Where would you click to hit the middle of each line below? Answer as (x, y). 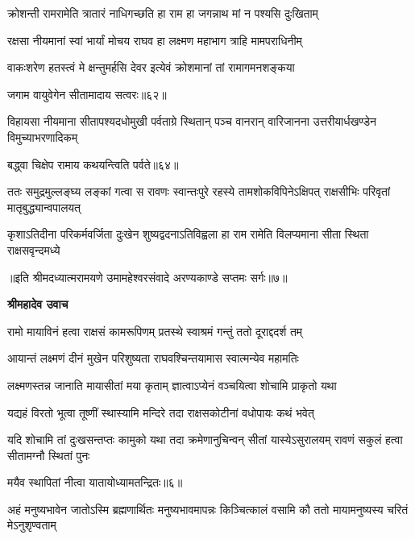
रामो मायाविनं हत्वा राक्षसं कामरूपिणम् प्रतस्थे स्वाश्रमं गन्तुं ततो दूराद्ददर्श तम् (155, 331)
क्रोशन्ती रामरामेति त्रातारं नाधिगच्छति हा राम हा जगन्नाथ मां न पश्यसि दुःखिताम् (163, 13)
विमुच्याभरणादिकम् (43, 137)
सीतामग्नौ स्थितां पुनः (49, 455)
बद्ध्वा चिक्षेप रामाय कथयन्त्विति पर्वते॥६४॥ (93, 164)
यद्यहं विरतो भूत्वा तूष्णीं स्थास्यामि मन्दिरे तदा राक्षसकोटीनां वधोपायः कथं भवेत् (161, 412)
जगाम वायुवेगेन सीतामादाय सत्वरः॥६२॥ (87, 94)
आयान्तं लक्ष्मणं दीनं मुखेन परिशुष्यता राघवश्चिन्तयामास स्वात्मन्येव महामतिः (153, 358)
